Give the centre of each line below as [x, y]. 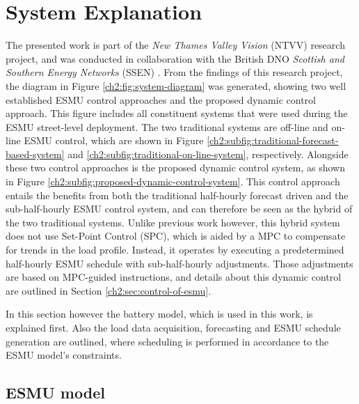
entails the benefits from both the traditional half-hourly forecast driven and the [177, 195]
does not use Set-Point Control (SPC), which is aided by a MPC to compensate [176, 236]
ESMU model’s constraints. [64, 355]
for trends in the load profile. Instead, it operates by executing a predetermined [175, 250]
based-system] [35, 154]
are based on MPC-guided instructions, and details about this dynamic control [174, 277]
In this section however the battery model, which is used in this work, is [159, 314]
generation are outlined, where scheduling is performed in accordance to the [167, 341]
